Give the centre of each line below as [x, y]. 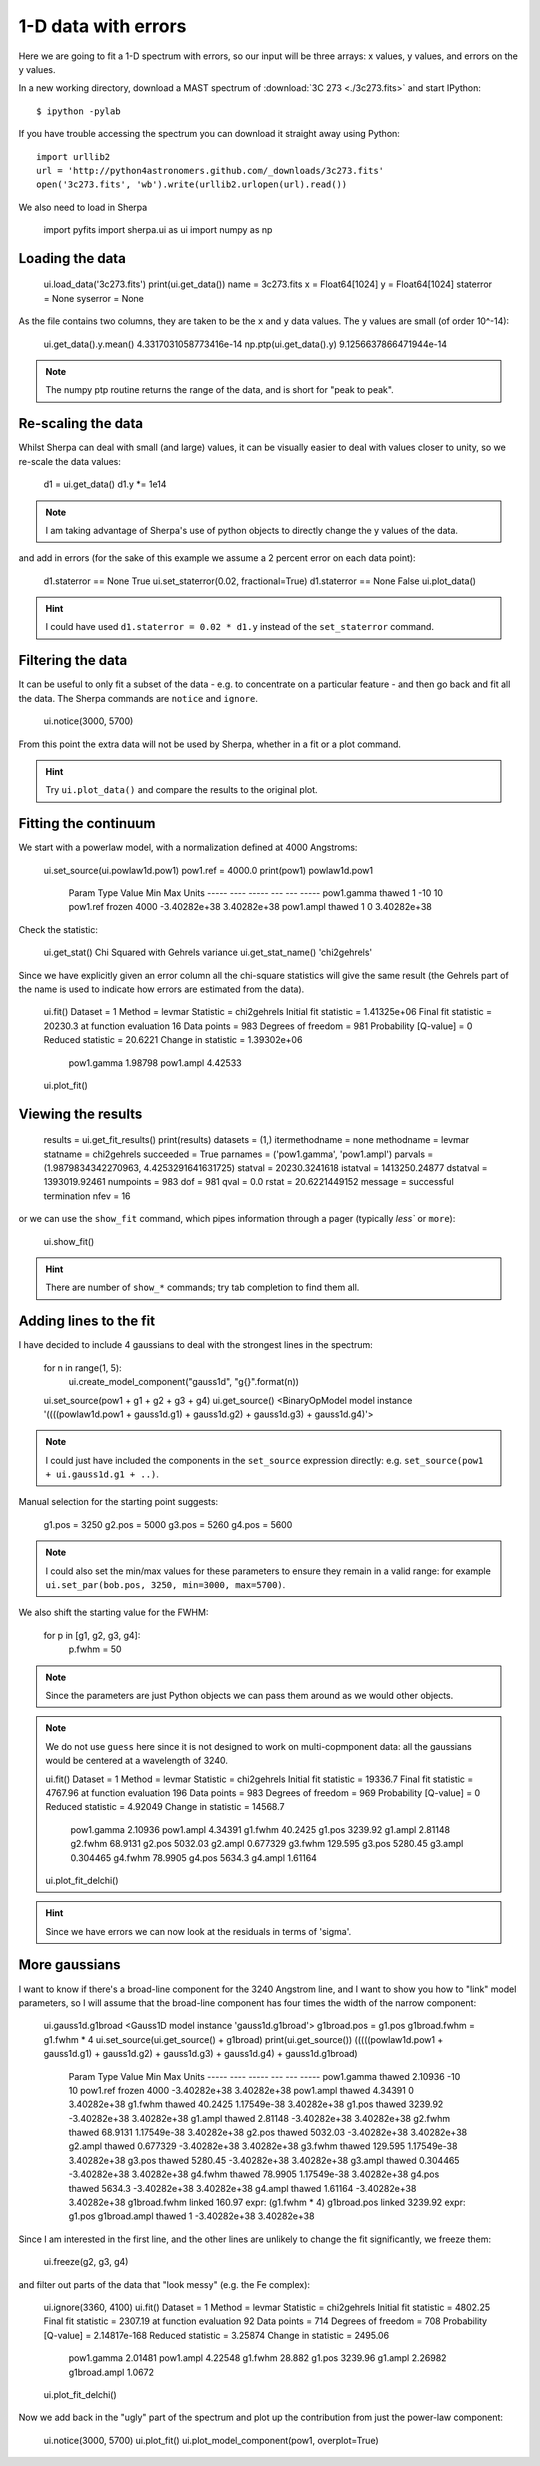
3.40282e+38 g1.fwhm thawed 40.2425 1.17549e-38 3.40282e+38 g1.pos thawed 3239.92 [256, 2104]
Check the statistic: [58, 929]
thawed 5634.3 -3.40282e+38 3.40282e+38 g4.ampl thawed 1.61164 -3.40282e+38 [242, 2188]
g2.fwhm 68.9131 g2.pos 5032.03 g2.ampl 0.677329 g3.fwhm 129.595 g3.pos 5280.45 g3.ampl [267, 1844]
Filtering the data [73, 660]
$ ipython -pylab [78, 111]
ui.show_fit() [69, 1241]
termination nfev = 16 [87, 1196]
